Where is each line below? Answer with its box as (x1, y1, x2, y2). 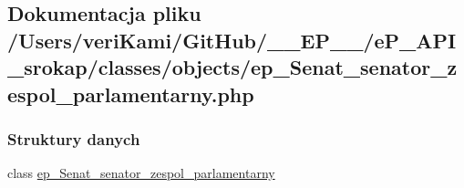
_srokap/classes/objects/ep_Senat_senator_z (7, 53, 458, 81)
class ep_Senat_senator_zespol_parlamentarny (7, 163, 275, 183)
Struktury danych (7, 127, 140, 150)
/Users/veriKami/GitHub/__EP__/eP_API (7, 26, 457, 54)
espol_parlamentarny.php (7, 79, 254, 108)
